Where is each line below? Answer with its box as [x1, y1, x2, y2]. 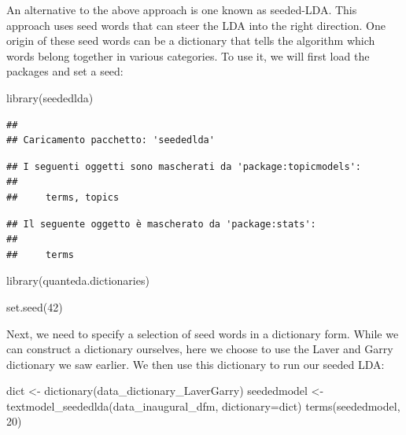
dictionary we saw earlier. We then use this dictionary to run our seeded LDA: [6, 356, 385, 372]
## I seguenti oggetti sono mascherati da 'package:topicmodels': [6, 160, 362, 172]
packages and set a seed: [6, 63, 124, 79]
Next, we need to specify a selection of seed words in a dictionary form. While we [6, 325, 399, 341]
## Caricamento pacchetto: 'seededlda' [6, 135, 215, 146]
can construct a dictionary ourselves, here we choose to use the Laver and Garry [6, 341, 393, 357]
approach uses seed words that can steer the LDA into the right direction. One [6, 17, 386, 33]
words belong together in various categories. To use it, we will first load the [6, 47, 370, 64]
